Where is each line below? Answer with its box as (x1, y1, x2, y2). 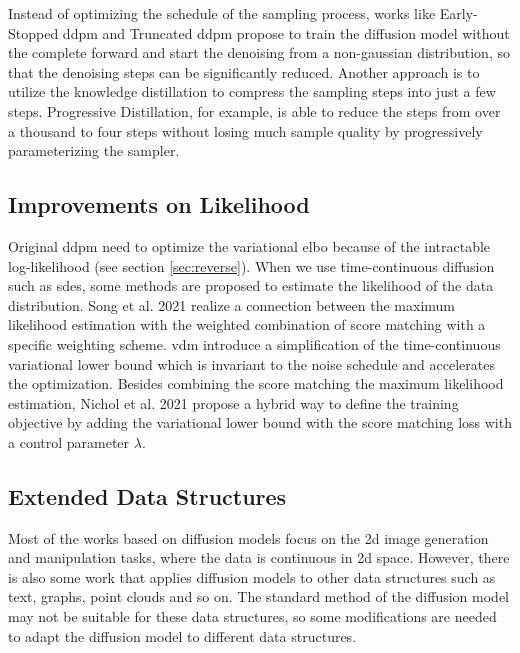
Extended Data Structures (8, 480, 287, 511)
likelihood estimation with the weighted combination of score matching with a (8, 314, 486, 335)
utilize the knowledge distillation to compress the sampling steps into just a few (8, 81, 496, 102)
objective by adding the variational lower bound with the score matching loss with (8, 412, 512, 433)
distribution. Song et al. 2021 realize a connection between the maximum (8, 294, 455, 315)
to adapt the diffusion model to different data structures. (8, 625, 357, 646)
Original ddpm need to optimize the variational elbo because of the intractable (8, 235, 491, 256)
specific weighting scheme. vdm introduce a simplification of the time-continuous (8, 333, 501, 354)
